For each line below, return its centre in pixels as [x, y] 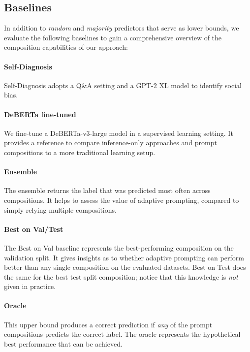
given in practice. [30, 286]
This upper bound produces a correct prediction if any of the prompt [108, 324]
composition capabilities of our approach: [66, 47]
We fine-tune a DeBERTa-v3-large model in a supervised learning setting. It [119, 133]
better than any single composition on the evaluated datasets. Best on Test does [125, 267]
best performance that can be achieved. [63, 343]
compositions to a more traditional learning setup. [80, 152]
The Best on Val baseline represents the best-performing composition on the [119, 247]
